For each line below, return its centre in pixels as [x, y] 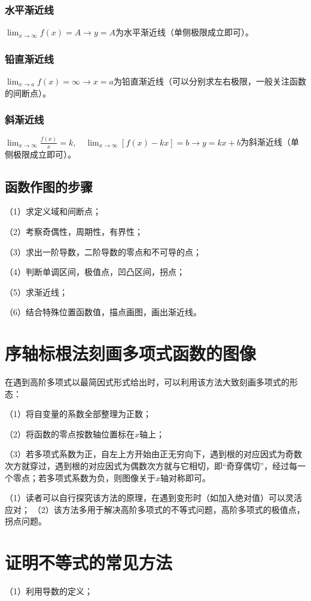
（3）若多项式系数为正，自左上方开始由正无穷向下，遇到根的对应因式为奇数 [153, 454]
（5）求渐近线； [36, 292]
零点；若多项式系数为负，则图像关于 [84, 477]
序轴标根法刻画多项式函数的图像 [131, 353]
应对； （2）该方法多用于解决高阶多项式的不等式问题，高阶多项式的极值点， [155, 509]
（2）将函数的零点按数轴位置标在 [70, 434]
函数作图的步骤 [49, 186]
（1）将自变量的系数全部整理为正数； [78, 414]
